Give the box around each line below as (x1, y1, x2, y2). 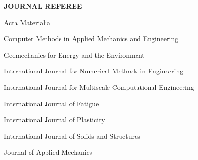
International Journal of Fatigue (4, 98, 99, 108)
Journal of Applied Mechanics (4, 147, 92, 157)
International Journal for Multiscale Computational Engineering (4, 82, 194, 92)
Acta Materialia (4, 17, 51, 27)
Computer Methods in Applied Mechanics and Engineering (4, 33, 179, 44)
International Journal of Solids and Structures (4, 131, 140, 141)
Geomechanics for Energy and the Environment (4, 49, 145, 59)
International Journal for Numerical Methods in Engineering (4, 66, 183, 76)
